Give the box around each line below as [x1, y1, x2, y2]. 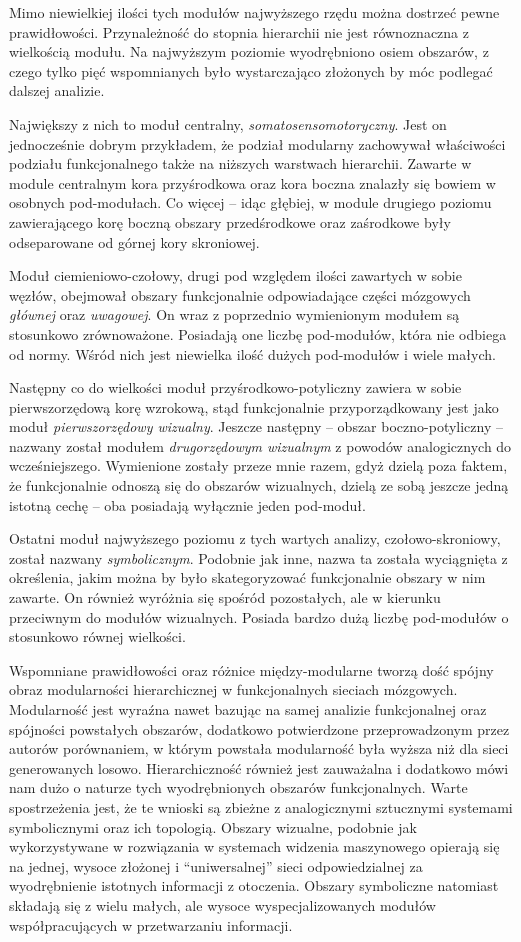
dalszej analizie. [9, 80, 105, 101]
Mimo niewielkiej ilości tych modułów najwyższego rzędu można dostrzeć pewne [9, 2, 500, 22]
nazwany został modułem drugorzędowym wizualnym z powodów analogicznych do [9, 435, 512, 456]
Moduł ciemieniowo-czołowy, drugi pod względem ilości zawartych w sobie [9, 265, 462, 286]
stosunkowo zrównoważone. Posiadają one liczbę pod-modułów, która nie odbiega [9, 323, 507, 344]
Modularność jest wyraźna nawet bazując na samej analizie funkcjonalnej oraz [9, 699, 487, 719]
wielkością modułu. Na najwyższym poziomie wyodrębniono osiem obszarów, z [9, 41, 489, 62]
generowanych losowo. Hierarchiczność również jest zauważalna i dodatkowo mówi [9, 757, 509, 778]
